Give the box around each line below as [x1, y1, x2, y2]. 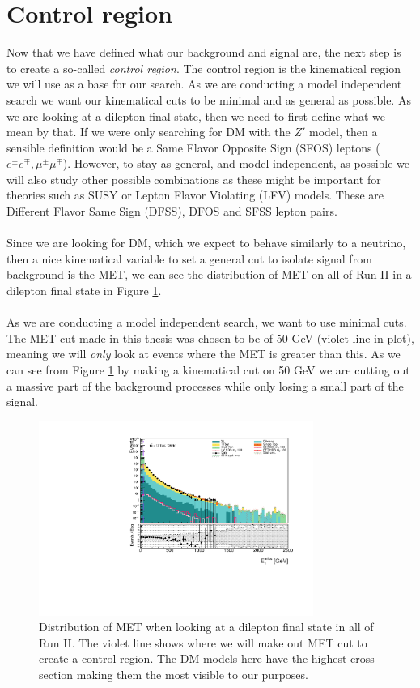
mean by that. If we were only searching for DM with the [6, 123, 291, 140]
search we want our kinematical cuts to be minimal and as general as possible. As [6, 91, 411, 108]
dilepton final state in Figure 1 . [6, 282, 162, 299]
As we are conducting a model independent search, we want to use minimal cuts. [6, 314, 407, 331]
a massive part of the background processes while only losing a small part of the [6, 377, 404, 394]
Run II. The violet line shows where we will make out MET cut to [39, 634, 367, 651]
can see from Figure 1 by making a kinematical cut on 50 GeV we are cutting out [6, 361, 410, 378]
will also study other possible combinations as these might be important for [6, 170, 381, 187]
